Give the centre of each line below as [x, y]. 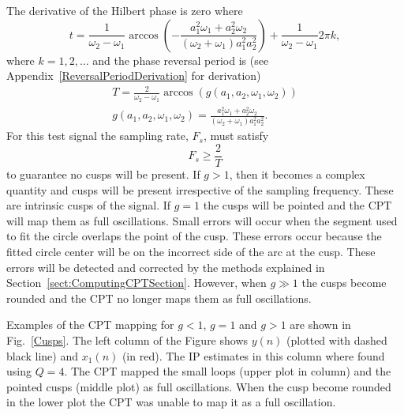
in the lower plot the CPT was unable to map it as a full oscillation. [171, 402]
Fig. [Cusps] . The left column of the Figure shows [127, 340]
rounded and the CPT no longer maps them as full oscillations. [159, 298]
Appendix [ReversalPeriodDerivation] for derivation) [134, 75]
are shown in [320, 324]
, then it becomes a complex [297, 174]
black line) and [43, 355]
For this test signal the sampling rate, [97, 136]
